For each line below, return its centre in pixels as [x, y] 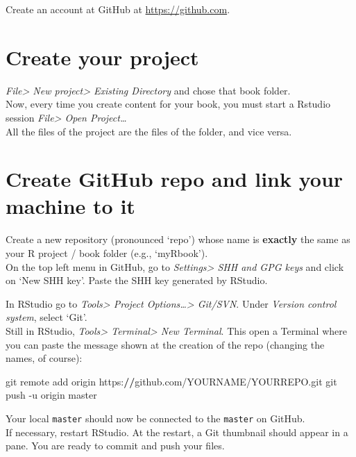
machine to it [70, 206]
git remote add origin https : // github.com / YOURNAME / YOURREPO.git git [171, 381]
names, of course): [44, 358]
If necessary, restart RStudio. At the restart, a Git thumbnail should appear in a [177, 432]
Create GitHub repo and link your [175, 179]
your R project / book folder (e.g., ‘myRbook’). [107, 253]
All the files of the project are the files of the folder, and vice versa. [149, 131]
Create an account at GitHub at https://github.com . [118, 9]
